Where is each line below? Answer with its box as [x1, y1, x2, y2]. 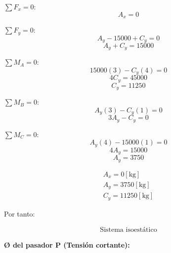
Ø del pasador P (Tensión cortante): [4, 240, 130, 250]
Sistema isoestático [100, 226, 157, 234]
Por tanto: [4, 208, 35, 218]
